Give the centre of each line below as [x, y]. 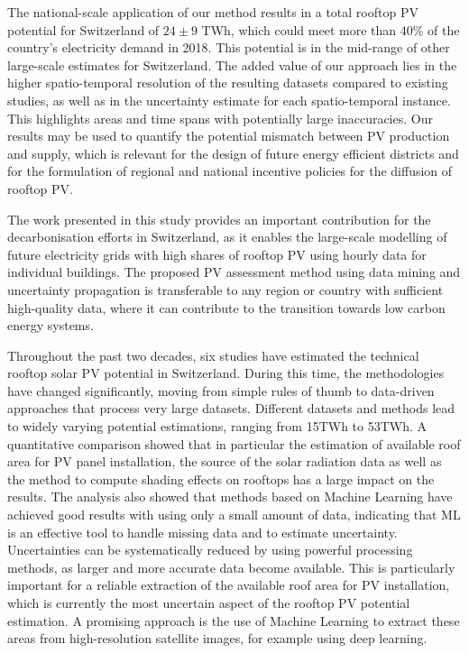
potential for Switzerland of [83, 29]
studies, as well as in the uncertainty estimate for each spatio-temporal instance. [229, 100]
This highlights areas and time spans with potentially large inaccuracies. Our [220, 118]
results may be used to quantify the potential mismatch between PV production [229, 136]
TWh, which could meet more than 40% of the [331, 29]
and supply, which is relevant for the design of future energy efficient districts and [233, 153]
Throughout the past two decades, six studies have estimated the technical [213, 355]
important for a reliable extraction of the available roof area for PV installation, [229, 585]
